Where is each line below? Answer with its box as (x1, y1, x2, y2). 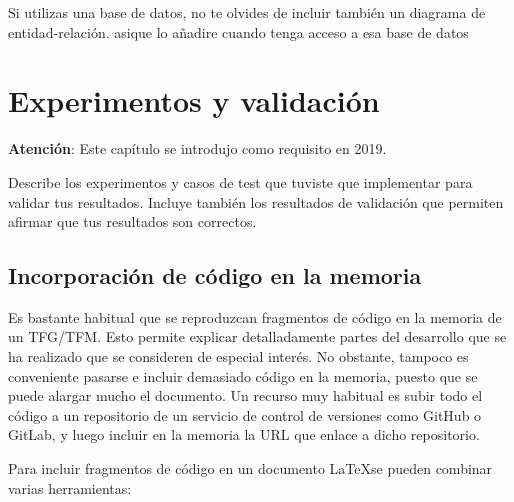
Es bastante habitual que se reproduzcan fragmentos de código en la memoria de (8, 306, 502, 327)
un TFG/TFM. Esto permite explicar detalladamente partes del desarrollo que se (8, 326, 507, 347)
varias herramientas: (8, 477, 132, 498)
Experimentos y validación (8, 80, 380, 121)
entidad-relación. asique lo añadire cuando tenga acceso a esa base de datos (8, 21, 469, 42)
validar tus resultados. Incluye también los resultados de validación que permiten (8, 191, 504, 212)
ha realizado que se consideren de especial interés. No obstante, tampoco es (8, 346, 469, 367)
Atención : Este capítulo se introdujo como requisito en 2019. (8, 138, 387, 159)
